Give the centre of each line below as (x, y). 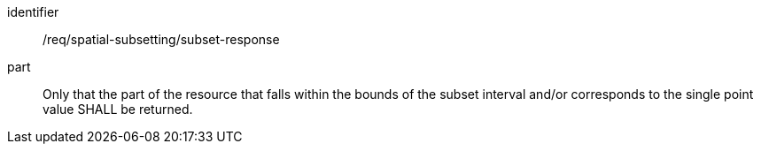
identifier (33, 12)
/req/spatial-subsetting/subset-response (161, 39)
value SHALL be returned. (118, 109)
